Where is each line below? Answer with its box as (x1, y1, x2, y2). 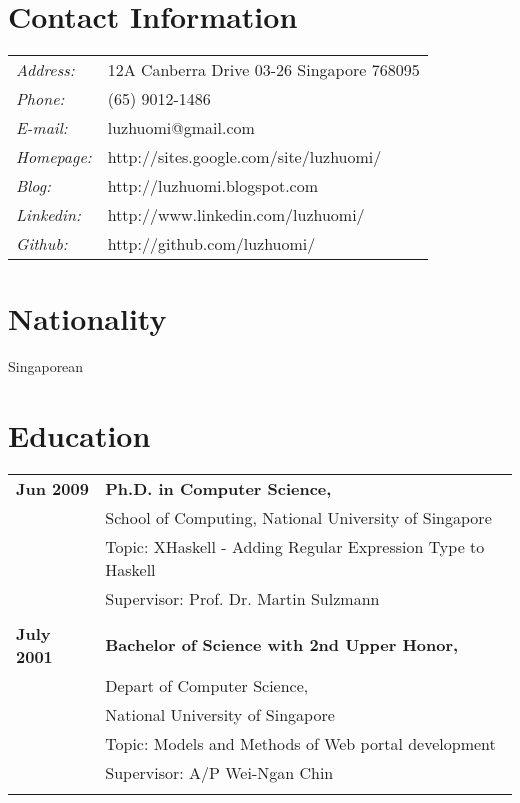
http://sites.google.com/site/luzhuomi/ (107, 145, 382, 169)
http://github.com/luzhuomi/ (107, 232, 316, 256)
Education (8, 415, 151, 456)
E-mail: (16, 116, 68, 140)
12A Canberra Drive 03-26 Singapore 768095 (107, 58, 420, 82)
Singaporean (8, 356, 84, 377)
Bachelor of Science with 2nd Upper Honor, (105, 633, 459, 657)
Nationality (8, 298, 167, 339)
